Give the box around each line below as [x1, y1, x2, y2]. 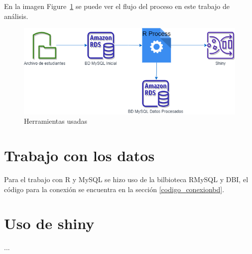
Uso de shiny [4, 213, 95, 234]
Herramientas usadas [24, 116, 88, 126]
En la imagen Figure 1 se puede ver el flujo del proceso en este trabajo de [4, 1, 230, 11]
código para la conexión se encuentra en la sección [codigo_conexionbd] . [4, 184, 225, 194]
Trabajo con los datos [4, 145, 155, 166]
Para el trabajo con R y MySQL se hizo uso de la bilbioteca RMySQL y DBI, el [4, 174, 249, 184]
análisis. [4, 10, 28, 21]
